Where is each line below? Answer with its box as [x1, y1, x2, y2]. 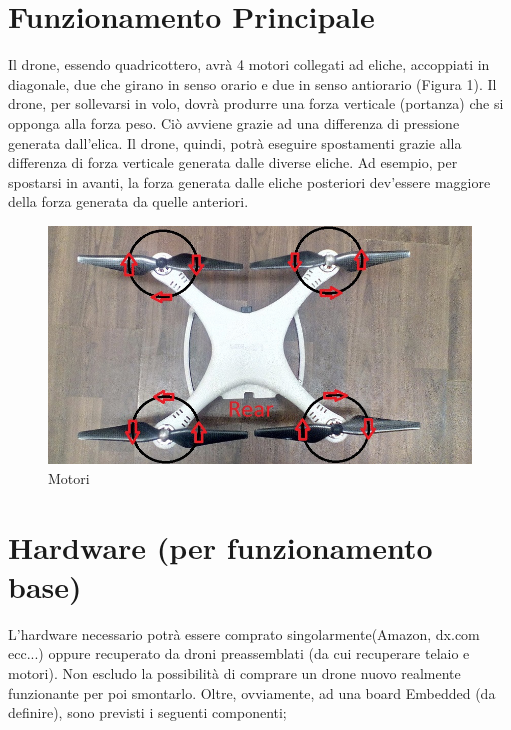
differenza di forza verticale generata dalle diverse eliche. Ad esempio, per [8, 152, 458, 173]
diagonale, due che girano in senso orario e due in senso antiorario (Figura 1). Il [8, 73, 497, 94]
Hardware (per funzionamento [8, 526, 433, 567]
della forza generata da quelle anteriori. [8, 191, 249, 212]
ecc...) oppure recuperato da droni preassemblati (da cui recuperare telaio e [8, 643, 470, 664]
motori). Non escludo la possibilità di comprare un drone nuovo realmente [8, 663, 461, 684]
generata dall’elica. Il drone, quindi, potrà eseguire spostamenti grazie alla [8, 132, 462, 153]
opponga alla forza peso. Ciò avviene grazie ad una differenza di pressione [8, 112, 460, 133]
